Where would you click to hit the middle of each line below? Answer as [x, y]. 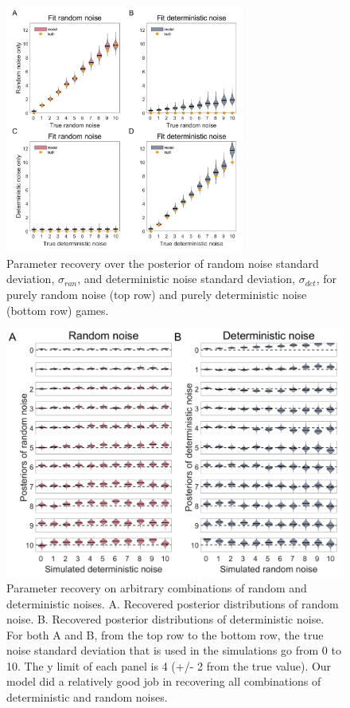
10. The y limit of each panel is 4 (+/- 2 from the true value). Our [169, 665]
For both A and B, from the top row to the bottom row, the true [165, 634]
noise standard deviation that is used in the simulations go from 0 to [174, 650]
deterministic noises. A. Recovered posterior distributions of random [173, 603]
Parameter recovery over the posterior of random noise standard [163, 263]
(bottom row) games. [58, 310]
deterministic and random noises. [87, 697]
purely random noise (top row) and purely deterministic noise [157, 295]
